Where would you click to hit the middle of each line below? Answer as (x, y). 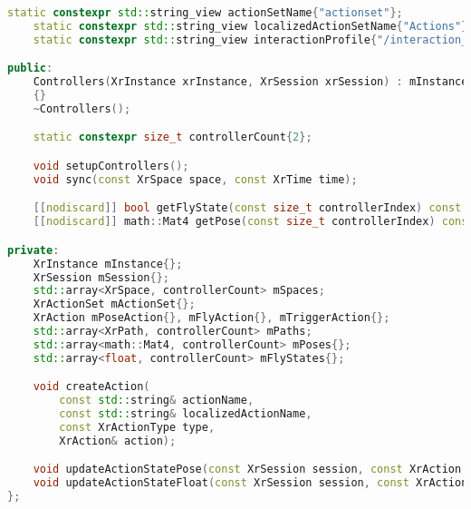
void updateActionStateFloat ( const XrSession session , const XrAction (250, 483)
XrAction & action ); (118, 440)
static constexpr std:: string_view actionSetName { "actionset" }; (205, 13)
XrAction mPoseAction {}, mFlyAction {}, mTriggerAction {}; (211, 318)
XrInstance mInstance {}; (108, 264)
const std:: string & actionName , (157, 401)
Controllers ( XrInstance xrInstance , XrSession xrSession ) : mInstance (250, 82)
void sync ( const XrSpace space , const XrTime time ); (195, 179)
